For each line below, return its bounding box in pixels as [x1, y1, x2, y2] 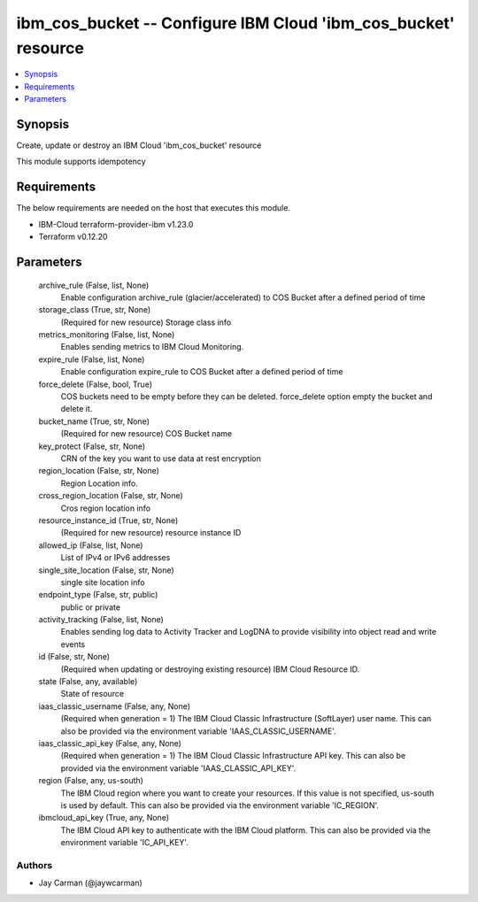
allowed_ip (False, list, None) [38, 540, 143, 551]
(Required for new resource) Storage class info [60, 317, 232, 328]
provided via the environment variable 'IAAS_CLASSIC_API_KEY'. [60, 762, 297, 774]
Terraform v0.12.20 [38, 231, 108, 243]
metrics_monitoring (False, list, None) [38, 329, 175, 340]
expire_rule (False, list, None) [38, 354, 145, 365]
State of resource [60, 689, 125, 699]
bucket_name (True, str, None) [38, 416, 150, 427]
